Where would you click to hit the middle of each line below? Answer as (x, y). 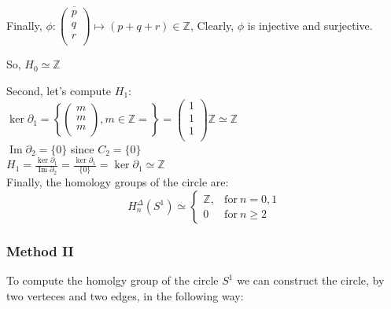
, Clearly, (212, 25)
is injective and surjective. (310, 25)
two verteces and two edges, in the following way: (125, 295)
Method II (40, 250)
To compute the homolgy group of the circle (113, 280)
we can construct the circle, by (311, 280)
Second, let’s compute (59, 90)
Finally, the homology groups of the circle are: (118, 182)
